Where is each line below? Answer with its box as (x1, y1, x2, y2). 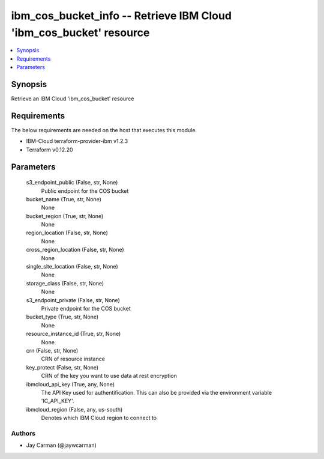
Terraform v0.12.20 (26, 146, 73, 153)
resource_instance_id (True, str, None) (26, 330, 121, 338)
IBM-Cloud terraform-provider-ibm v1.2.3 (26, 138, 128, 145)
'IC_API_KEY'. (41, 397, 74, 405)
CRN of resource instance (41, 355, 105, 363)
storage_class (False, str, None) (26, 279, 104, 287)
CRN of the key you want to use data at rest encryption (41, 372, 177, 380)
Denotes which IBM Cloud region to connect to (41, 415, 157, 422)
